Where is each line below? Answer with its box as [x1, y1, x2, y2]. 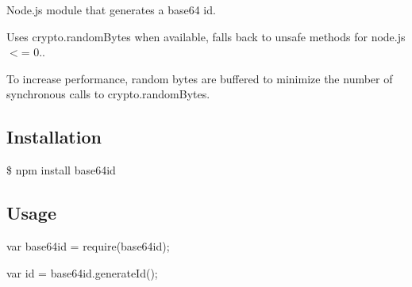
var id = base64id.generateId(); [6, 264, 158, 281]
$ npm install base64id [6, 162, 116, 178]
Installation [6, 124, 102, 149]
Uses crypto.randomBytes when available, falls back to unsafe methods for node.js [6, 28, 406, 44]
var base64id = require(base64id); [6, 237, 170, 254]
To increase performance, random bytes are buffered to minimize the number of [6, 70, 393, 86]
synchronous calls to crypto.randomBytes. [6, 86, 210, 102]
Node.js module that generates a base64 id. [6, 2, 216, 17]
